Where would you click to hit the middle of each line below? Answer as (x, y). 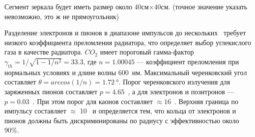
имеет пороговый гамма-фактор (147, 52)
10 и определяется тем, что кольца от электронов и (158, 111)
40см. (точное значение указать (201, 6)
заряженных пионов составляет (51, 91)
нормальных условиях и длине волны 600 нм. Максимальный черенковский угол (126, 72)
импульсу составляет (35, 111)
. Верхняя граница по (206, 101)
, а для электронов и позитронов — (181, 91)
